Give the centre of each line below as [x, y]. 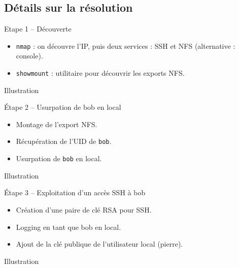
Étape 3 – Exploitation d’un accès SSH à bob [75, 192]
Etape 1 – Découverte [38, 29]
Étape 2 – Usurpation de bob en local [63, 107]
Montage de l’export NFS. [57, 124]
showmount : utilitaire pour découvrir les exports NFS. [100, 73]
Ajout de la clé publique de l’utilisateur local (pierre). [99, 244]
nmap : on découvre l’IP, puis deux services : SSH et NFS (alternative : [126, 46]
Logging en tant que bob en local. [69, 227]
